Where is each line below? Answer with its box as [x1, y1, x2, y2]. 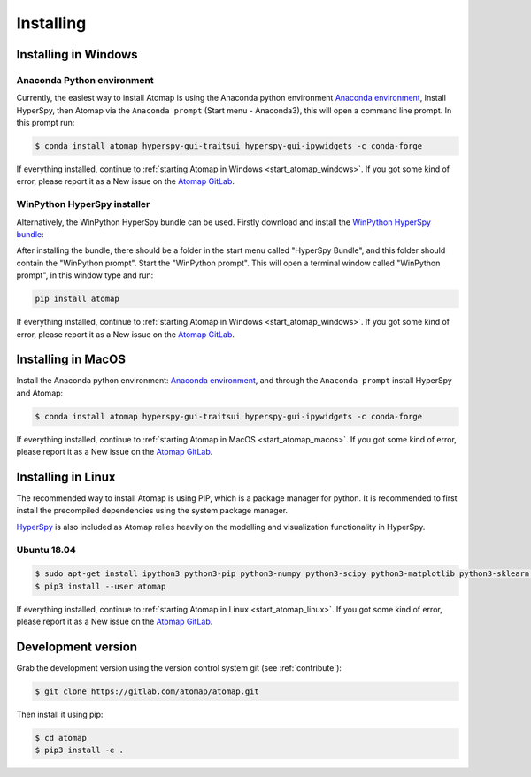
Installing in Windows [16, 47, 138, 62]
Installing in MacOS [16, 352, 126, 367]
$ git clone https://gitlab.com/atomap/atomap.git [35, 687, 260, 696]
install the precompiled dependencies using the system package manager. [16, 505, 288, 516]
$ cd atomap [35, 733, 88, 743]
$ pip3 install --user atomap [35, 581, 166, 591]
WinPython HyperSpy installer [16, 198, 150, 211]
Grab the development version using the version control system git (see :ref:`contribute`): [16, 663, 342, 673]
